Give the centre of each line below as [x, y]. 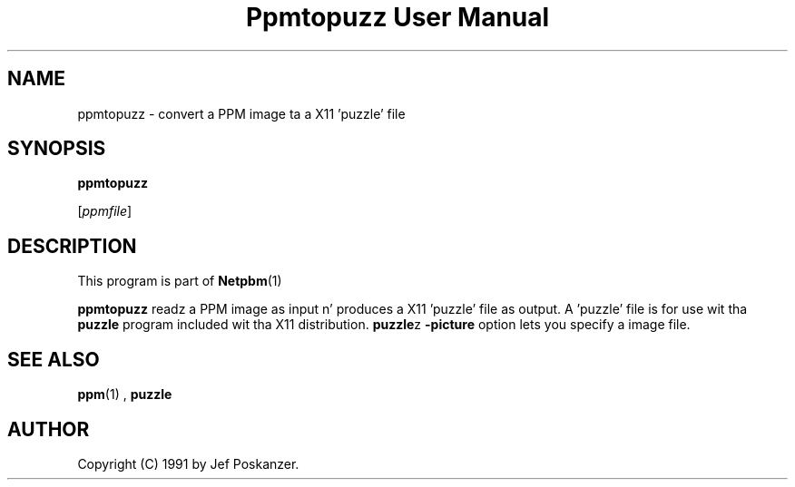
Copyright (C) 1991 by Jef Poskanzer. [188, 463]
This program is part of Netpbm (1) [180, 281]
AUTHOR [49, 429]
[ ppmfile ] [105, 211]
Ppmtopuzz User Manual [397, 17]
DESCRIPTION [72, 246]
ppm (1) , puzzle [125, 394]
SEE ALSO [54, 359]
